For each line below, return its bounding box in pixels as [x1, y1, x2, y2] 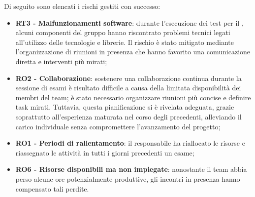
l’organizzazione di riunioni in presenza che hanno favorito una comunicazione [15, 46, 251, 57]
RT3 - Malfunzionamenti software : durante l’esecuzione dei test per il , [15, 17, 244, 28]
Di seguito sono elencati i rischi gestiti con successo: [4, 1, 160, 11]
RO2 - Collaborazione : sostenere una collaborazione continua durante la [15, 73, 242, 83]
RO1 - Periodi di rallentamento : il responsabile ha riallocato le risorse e [15, 138, 245, 148]
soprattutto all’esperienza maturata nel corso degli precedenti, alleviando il [15, 111, 242, 121]
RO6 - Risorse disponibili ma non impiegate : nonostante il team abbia [15, 164, 247, 174]
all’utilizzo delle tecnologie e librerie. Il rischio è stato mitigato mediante [15, 37, 234, 47]
